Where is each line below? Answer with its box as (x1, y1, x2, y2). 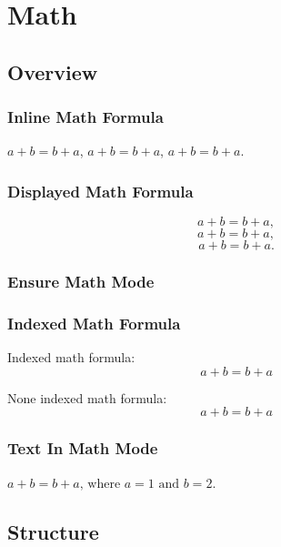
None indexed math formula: (7, 388, 167, 407)
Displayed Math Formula (7, 179, 194, 202)
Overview (7, 57, 98, 86)
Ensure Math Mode (7, 270, 155, 293)
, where (79, 477, 121, 491)
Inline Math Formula (7, 106, 164, 128)
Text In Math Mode (7, 437, 158, 460)
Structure (7, 517, 99, 545)
